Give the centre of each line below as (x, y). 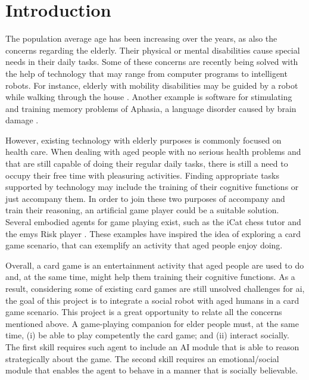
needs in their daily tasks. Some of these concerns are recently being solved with (152, 62)
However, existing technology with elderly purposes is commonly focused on (143, 140)
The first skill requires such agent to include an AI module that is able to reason (152, 346)
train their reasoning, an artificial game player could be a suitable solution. (142, 210)
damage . (22, 120)
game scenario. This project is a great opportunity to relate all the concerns (144, 312)
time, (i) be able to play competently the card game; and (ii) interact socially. (147, 335)
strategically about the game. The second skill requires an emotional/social (142, 358)
